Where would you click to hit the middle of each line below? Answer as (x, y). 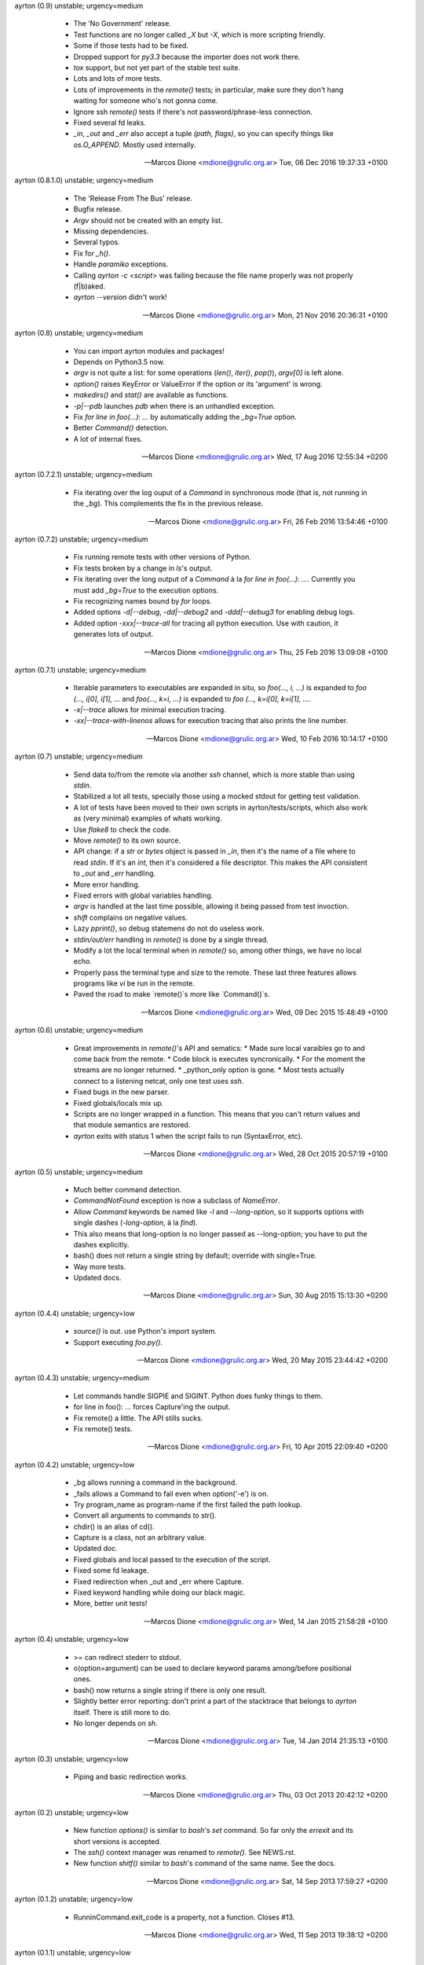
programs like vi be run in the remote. (134, 983)
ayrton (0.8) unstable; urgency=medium (79, 333)
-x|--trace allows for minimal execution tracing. (150, 710)
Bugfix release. (98, 209)
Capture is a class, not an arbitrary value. (140, 1537)
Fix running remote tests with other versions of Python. (162, 557)
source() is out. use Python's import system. (145, 1331)
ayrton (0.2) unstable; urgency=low (71, 1813)
